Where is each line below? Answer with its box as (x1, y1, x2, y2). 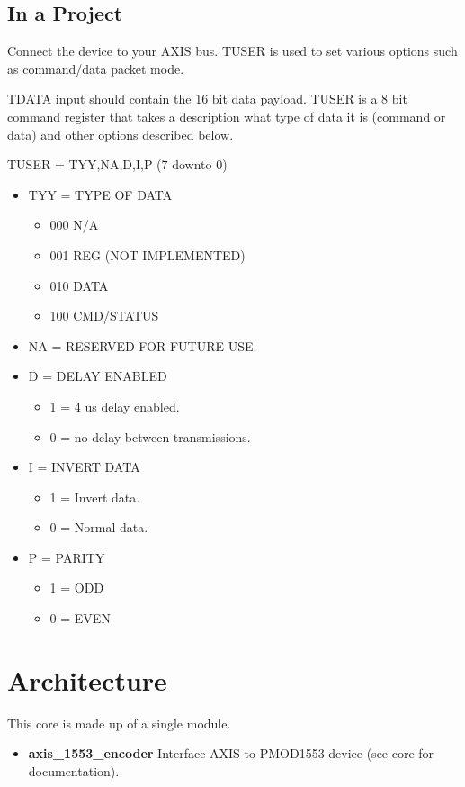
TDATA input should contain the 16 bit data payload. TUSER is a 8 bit (7, 89, 407, 108)
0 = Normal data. (49, 518, 148, 537)
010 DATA (49, 276, 109, 294)
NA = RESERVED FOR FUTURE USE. (28, 336, 257, 355)
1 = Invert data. (49, 487, 140, 506)
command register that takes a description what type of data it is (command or (7, 106, 446, 125)
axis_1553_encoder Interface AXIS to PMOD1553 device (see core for (28, 744, 434, 763)
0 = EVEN (49, 609, 111, 628)
